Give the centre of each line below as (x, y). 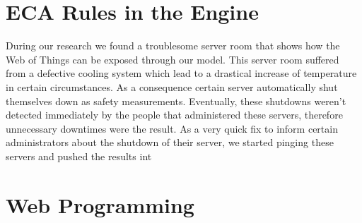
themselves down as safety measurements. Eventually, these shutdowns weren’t (176, 101)
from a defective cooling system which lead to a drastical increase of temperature (181, 73)
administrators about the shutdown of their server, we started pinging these (170, 142)
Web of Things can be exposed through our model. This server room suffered (173, 59)
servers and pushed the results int (79, 156)
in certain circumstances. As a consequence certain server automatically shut (172, 86)
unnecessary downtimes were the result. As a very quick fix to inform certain (172, 128)
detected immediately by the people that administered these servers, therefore (174, 115)
